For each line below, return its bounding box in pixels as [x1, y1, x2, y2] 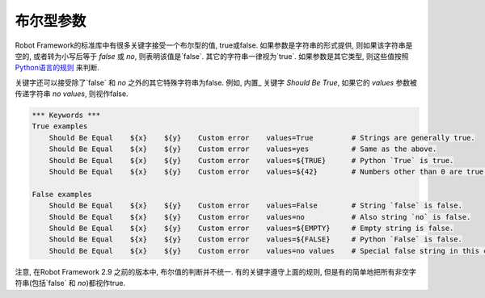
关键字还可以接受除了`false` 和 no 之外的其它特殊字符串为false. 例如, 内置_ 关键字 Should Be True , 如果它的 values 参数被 [15, 78, 418, 87]
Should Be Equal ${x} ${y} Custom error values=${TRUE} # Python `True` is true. [48, 156, 454, 165]
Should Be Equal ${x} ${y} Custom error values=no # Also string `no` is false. [48, 212, 471, 221]
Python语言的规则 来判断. [15, 63, 100, 73]
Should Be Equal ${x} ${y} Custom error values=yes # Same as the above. [48, 145, 437, 153]
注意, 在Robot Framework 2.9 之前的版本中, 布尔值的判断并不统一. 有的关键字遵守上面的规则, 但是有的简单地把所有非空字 [15, 267, 416, 276]
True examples [32, 122, 88, 131]
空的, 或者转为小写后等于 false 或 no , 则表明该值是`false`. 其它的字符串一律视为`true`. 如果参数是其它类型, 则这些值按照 [15, 51, 409, 61]
